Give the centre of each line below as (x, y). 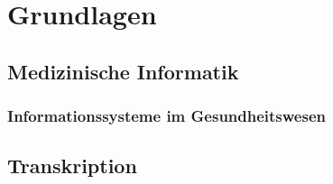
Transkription (72, 166)
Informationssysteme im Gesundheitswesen (166, 116)
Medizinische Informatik (123, 71)
